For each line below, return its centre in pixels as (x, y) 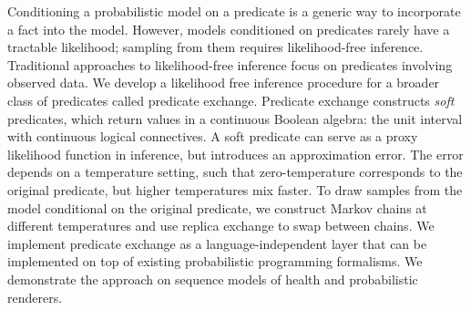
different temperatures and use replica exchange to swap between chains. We (221, 226)
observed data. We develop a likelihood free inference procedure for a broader (224, 83)
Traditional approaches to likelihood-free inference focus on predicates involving (230, 64)
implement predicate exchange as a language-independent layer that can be (217, 243)
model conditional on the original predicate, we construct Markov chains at (217, 207)
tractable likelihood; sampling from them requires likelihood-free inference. (215, 47)
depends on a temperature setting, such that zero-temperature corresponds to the (235, 172)
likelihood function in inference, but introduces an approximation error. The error (235, 154)
